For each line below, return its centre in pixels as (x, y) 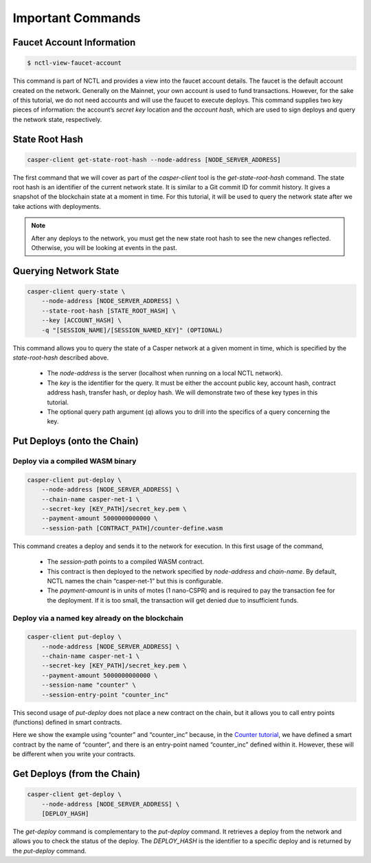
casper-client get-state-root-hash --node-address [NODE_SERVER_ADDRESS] (154, 159)
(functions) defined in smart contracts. (67, 722)
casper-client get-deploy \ (74, 794)
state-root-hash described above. (61, 357)
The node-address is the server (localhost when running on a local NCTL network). (165, 373)
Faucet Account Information (74, 42)
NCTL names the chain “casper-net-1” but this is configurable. (135, 581)
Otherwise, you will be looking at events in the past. (104, 248)
